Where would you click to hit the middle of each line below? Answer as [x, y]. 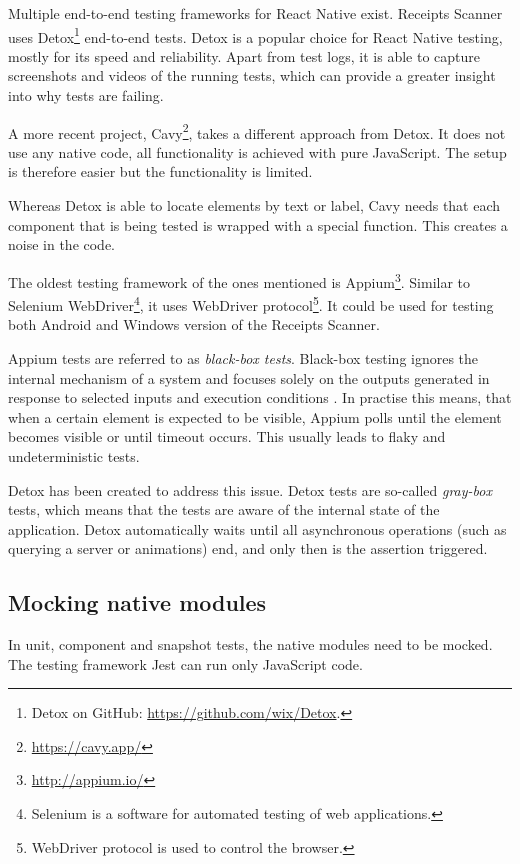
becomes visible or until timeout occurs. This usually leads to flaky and [227, 436]
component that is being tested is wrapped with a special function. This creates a [258, 224]
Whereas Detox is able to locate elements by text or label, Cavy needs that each [254, 205]
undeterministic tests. [74, 455]
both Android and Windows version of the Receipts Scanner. [194, 324]
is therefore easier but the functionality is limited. [160, 171]
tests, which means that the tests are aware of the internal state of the [224, 509]
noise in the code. [62, 244]
